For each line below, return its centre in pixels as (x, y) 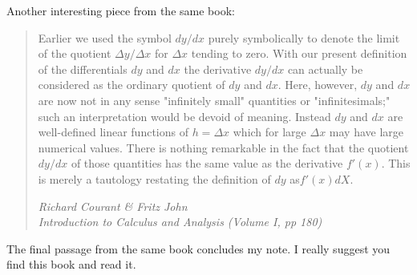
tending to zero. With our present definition (299, 53)
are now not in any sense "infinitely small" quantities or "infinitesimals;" (214, 100)
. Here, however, (318, 85)
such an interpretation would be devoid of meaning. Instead (184, 116)
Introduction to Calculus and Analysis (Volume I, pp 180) (180, 222)
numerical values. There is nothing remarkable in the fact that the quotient (223, 147)
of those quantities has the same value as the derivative (207, 163)
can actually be (325, 69)
